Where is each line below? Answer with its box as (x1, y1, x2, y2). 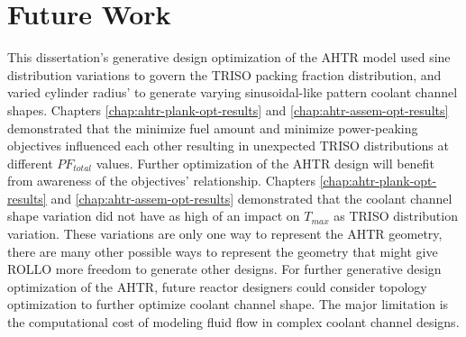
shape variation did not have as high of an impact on (7, 206, 300, 225)
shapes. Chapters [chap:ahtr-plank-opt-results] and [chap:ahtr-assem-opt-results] (7, 100, 449, 119)
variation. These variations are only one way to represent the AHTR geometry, (7, 224, 443, 243)
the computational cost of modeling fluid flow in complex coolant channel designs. (7, 313, 460, 332)
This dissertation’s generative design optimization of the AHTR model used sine (7, 48, 451, 67)
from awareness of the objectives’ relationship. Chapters (7, 171, 315, 190)
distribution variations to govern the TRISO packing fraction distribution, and (7, 65, 442, 84)
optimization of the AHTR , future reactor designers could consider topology (7, 277, 427, 296)
